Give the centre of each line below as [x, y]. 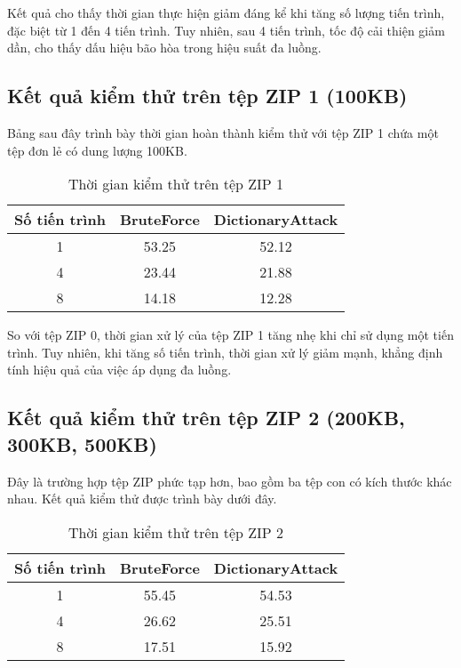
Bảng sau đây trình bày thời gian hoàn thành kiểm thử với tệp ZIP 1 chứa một [223, 132]
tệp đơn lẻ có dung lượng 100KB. [97, 150]
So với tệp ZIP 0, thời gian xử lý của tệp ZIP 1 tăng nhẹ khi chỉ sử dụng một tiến [230, 335]
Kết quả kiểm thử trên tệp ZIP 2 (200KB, [206, 418]
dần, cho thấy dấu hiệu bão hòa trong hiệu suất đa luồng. [164, 48]
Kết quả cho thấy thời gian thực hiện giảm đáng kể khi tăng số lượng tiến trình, [226, 12]
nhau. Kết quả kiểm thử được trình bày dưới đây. [142, 499]
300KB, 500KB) [82, 443]
